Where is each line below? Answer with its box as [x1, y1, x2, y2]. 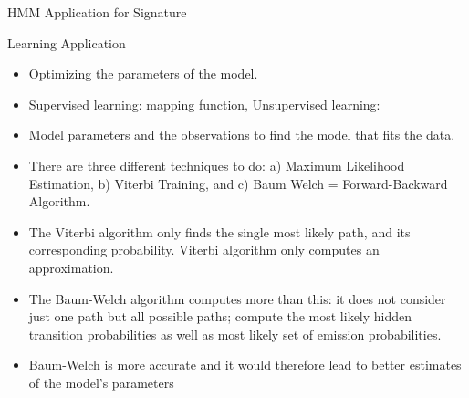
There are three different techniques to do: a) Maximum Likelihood [28, 155, 405, 174]
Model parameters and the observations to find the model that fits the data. [28, 125, 455, 144]
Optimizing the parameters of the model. [28, 64, 258, 83]
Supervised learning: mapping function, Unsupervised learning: [28, 94, 380, 113]
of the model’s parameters [28, 372, 174, 392]
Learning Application [7, 33, 126, 52]
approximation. [28, 257, 114, 277]
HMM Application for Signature [7, 3, 187, 21]
